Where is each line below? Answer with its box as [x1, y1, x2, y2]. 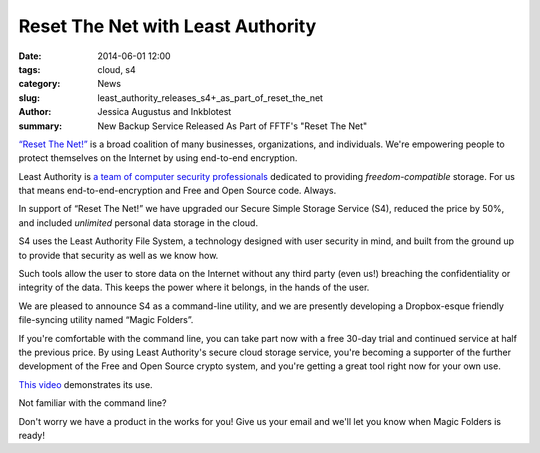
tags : [18, 63, 41, 75]
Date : [18, 50, 42, 62]
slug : [18, 91, 40, 104]
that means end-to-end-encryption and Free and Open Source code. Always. [18, 185, 337, 197]
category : [18, 78, 61, 90]
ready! [18, 429, 45, 441]
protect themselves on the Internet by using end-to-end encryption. [18, 152, 298, 164]
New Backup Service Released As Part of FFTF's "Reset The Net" [97, 120, 368, 132]
